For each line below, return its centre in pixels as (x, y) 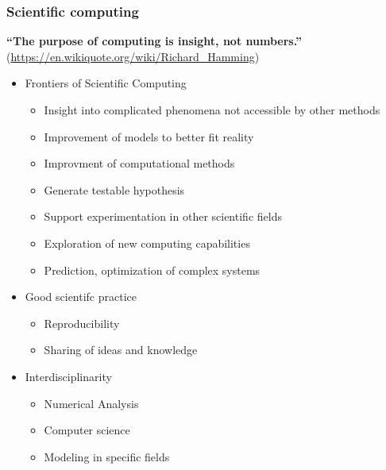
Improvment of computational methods (139, 163)
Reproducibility (82, 323)
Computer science (87, 430)
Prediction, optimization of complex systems (152, 270)
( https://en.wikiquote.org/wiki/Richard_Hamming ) (133, 56)
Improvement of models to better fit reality (149, 136)
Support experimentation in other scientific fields (163, 216)
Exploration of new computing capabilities (147, 243)
